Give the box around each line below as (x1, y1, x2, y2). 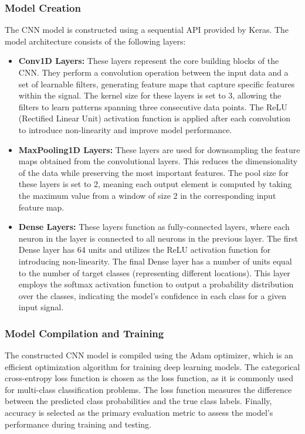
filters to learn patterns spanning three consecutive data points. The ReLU (18, 100, 287, 113)
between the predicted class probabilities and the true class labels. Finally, (5, 395, 272, 407)
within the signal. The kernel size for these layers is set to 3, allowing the (18, 89, 282, 101)
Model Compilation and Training (5, 325, 164, 340)
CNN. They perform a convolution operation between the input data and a (18, 66, 289, 78)
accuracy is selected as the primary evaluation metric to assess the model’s (5, 406, 273, 419)
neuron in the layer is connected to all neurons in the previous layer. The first (18, 232, 298, 244)
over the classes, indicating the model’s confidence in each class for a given (18, 289, 287, 301)
